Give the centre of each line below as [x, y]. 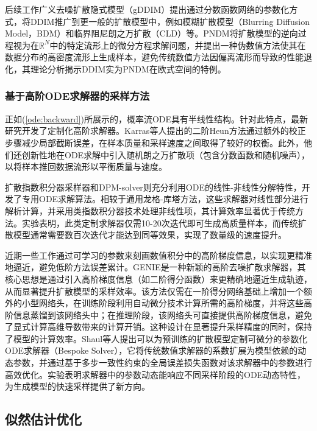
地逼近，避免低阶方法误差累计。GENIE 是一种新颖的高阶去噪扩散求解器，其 [155, 267]
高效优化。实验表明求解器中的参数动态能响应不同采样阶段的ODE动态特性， [155, 374]
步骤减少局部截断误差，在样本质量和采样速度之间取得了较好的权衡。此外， [154, 142]
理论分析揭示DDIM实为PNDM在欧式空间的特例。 [128, 68]
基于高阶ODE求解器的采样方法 [77, 96]
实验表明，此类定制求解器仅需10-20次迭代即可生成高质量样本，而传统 [160, 223]
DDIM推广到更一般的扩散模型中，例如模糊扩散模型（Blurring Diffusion [170, 21]
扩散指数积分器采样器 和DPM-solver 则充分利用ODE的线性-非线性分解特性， [153, 187]
